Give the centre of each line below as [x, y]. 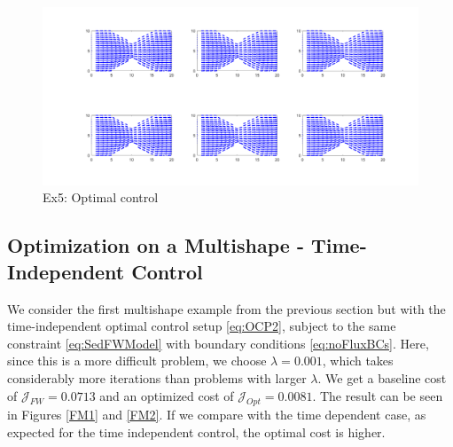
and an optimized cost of [167, 395]
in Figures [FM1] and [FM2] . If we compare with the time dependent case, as [217, 415]
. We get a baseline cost [382, 377]
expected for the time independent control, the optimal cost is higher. [196, 431]
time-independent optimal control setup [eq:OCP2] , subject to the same [202, 326]
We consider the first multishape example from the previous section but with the [226, 308]
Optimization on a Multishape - [156, 245]
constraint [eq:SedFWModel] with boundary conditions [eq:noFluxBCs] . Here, [218, 343]
